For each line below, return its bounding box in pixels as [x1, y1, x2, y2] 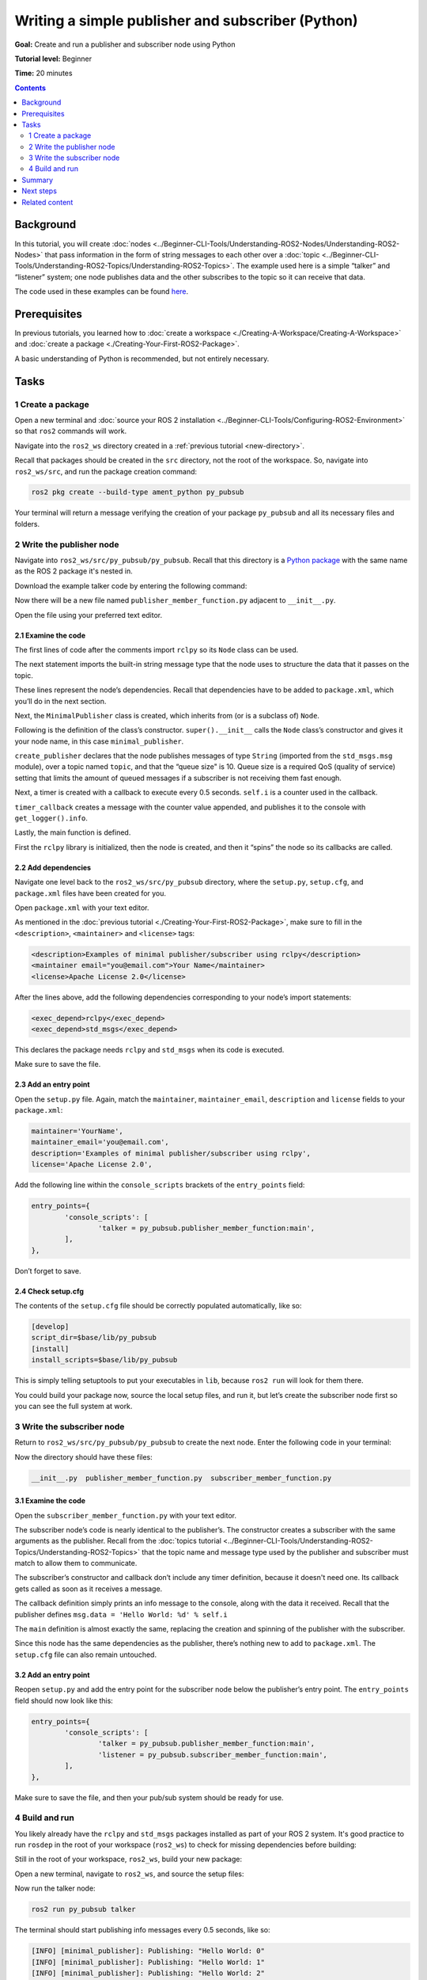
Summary [21, 175, 54, 185]
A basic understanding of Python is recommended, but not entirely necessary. [14, 353, 270, 364]
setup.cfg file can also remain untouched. [14, 1650, 157, 1659]
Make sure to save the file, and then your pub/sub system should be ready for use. [14, 1792, 284, 1802]
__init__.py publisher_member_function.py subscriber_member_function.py [31, 1473, 332, 1483]
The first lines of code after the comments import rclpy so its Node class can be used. [14, 645, 299, 654]
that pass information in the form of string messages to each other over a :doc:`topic [44, 249, 320, 259]
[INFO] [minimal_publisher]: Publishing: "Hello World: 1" [31, 1957, 265, 1967]
